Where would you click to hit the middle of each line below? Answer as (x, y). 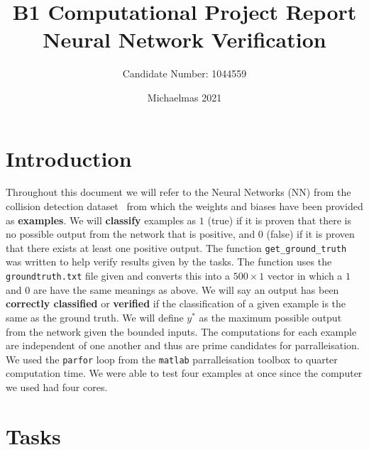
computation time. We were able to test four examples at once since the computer (184, 373)
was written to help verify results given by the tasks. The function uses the (169, 262)
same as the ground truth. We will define (95, 317)
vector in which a (305, 276)
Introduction (69, 158)
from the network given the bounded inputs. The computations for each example (181, 331)
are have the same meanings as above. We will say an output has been (186, 289)
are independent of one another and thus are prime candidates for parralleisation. (183, 345)
